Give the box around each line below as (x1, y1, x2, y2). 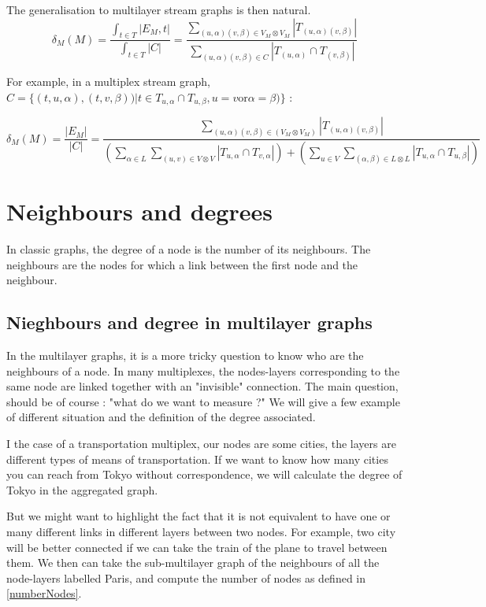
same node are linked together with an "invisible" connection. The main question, (6, 378, 399, 394)
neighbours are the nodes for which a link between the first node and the (6, 256, 358, 272)
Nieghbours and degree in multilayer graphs (6, 310, 373, 335)
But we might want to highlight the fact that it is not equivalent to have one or (6, 508, 391, 524)
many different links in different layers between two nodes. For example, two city (6, 524, 396, 540)
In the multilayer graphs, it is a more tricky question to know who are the (6, 347, 364, 364)
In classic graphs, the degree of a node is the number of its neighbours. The (6, 241, 371, 257)
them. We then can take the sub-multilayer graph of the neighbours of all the (6, 554, 380, 571)
